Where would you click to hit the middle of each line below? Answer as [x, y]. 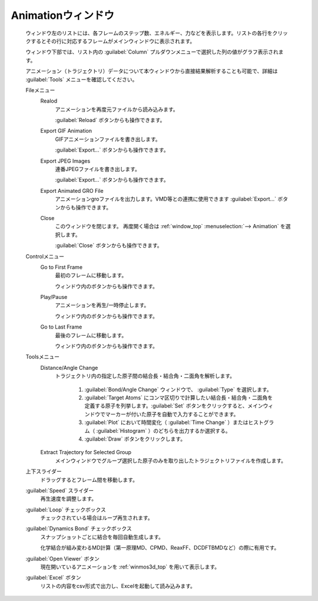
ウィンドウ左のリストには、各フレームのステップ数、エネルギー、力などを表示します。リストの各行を [149, 33]
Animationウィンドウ [63, 15]
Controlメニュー [45, 256]
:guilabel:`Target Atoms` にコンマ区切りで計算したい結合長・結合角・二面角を [179, 398]
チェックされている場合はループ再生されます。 [97, 518]
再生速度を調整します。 [69, 499]
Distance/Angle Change [69, 367]
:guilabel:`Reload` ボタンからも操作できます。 [110, 120]
